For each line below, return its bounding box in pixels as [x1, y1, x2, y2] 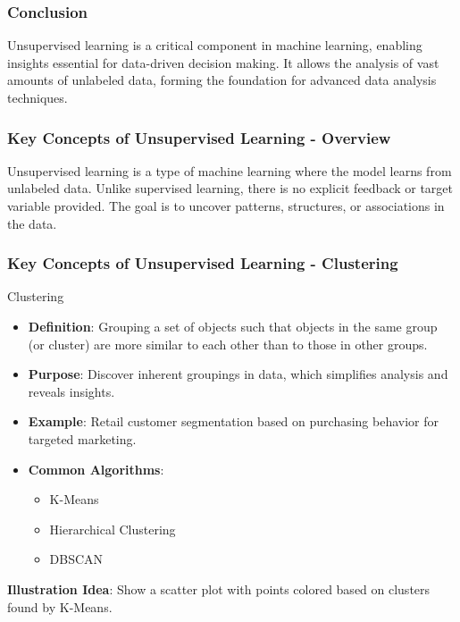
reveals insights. [28, 382, 115, 400]
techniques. [7, 88, 68, 106]
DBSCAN [49, 550, 104, 568]
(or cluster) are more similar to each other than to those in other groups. [28, 334, 428, 353]
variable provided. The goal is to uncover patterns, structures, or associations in [7, 197, 445, 214]
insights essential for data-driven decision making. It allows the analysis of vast [7, 53, 439, 71]
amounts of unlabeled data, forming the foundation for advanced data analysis [7, 71, 437, 89]
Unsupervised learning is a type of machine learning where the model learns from [7, 161, 452, 180]
